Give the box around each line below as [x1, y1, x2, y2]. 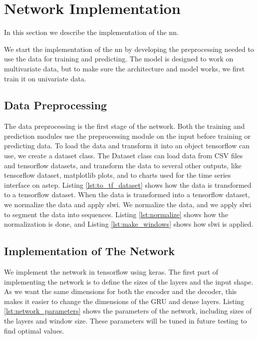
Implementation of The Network [4, 243, 175, 259]
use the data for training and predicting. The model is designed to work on [4, 53, 234, 64]
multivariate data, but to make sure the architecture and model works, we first [4, 63, 245, 73]
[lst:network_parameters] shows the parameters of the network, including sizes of [4, 306, 252, 316]
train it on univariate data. [4, 73, 86, 83]
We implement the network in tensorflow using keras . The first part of [4, 267, 219, 277]
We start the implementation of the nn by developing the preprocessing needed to [4, 43, 254, 54]
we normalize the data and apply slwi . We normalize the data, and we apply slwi [4, 199, 252, 210]
